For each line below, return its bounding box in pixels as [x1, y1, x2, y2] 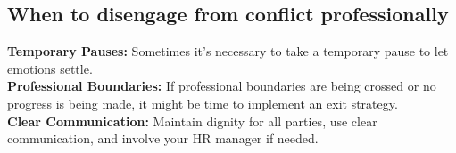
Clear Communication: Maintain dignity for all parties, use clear [7, 111, 377, 130]
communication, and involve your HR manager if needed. [7, 129, 319, 148]
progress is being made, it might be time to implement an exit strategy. [7, 93, 398, 112]
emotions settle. [7, 59, 93, 77]
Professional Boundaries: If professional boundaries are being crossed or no [7, 76, 436, 95]
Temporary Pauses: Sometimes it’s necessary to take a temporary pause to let [7, 42, 449, 60]
